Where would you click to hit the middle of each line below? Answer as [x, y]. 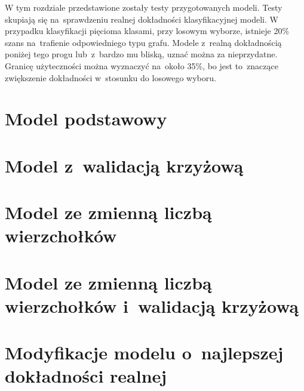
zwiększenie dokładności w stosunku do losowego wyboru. [110, 77]
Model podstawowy [86, 118]
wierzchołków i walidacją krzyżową [152, 305]
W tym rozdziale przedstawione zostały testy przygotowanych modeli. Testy [144, 7]
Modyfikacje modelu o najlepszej [144, 352]
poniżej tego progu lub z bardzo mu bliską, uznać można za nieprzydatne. [141, 54]
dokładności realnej [86, 376]
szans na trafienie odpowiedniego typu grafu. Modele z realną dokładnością [143, 42]
